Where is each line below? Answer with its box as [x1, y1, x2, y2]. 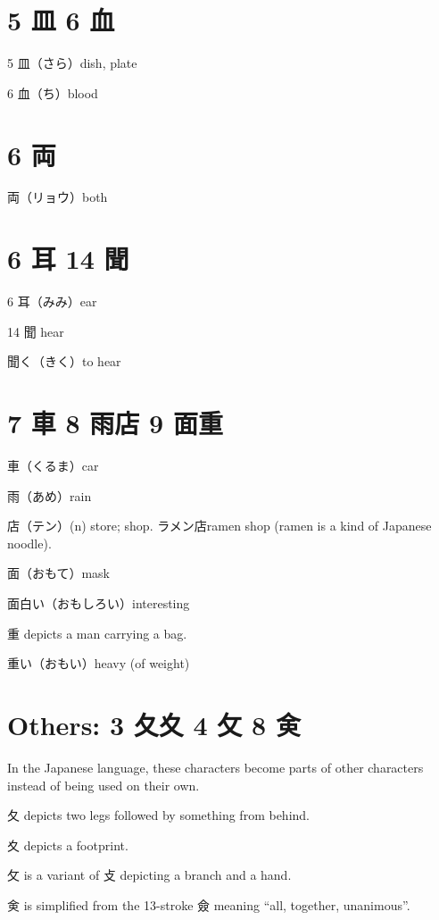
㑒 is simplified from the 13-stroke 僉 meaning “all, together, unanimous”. [7, 895, 410, 914]
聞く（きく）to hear [7, 352, 121, 371]
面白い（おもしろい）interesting [7, 594, 190, 613]
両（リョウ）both [7, 188, 108, 206]
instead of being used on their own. [7, 775, 200, 794]
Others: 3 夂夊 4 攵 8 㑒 [7, 707, 301, 742]
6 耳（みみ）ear [7, 292, 97, 311]
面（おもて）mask [7, 564, 111, 582]
